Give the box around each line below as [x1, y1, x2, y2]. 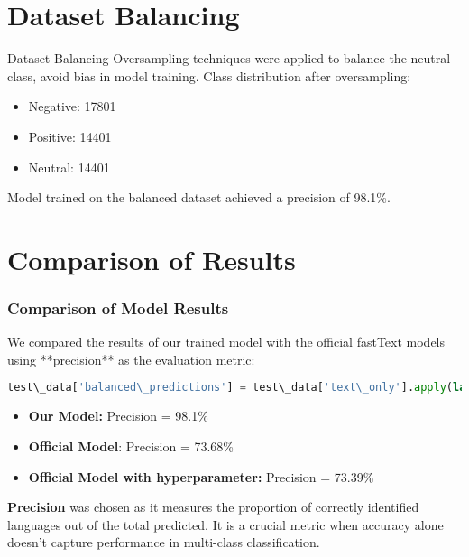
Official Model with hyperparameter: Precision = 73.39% [28, 467, 374, 486]
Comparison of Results [7, 240, 296, 277]
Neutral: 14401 [28, 157, 110, 176]
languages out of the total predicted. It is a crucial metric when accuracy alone [7, 515, 444, 534]
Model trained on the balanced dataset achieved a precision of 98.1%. [7, 188, 391, 207]
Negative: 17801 [28, 97, 116, 116]
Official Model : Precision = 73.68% [28, 436, 234, 455]
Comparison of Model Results [7, 296, 229, 319]
